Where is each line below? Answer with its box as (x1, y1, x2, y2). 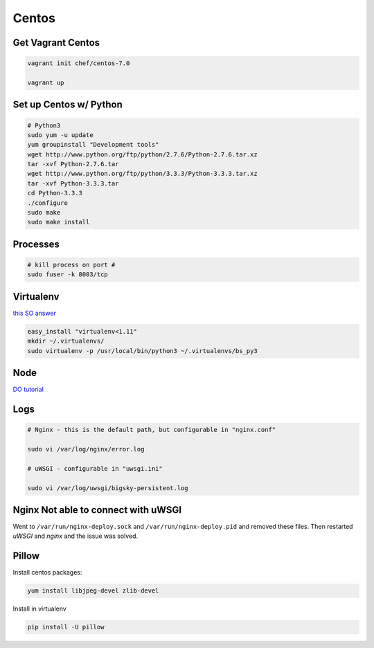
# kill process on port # (27, 261, 116, 269)
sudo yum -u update (27, 131, 93, 138)
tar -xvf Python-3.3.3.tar (27, 179, 119, 187)
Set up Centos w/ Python (12, 99, 123, 111)
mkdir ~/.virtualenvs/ (27, 337, 105, 345)
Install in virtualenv (12, 604, 67, 613)
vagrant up (27, 78, 64, 87)
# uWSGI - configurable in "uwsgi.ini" (27, 465, 163, 472)
